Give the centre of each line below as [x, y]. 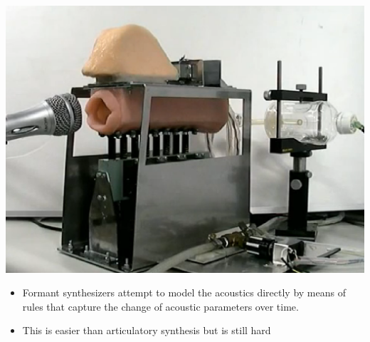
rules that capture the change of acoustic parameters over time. [160, 306]
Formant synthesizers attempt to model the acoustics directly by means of [184, 292]
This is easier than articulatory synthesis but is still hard [147, 330]
